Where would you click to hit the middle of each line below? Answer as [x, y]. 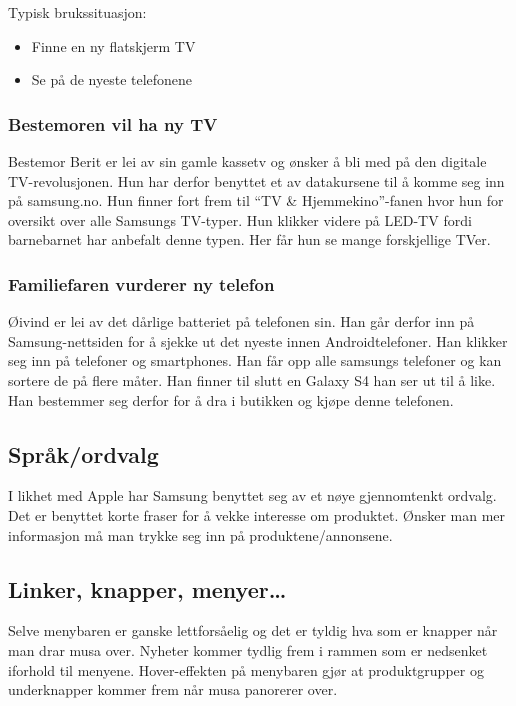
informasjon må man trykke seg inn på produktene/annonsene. [200, 534]
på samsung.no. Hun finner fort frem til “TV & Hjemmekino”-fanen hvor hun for [256, 200]
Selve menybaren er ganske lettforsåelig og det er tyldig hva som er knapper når [253, 630]
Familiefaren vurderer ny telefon [141, 283]
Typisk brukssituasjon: [77, 12]
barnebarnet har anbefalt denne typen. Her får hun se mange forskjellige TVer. [249, 239]
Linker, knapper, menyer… [147, 588]
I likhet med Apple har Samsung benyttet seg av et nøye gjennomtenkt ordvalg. [252, 495]
